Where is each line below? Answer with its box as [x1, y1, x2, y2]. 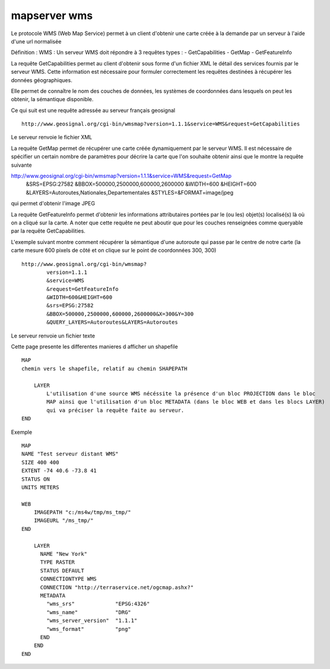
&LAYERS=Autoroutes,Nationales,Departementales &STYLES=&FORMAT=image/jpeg [26, 189, 234, 196]
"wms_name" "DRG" [46, 609, 132, 615]
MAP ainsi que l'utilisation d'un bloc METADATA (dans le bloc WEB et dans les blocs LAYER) [46, 399, 325, 405]
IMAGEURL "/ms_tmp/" [33, 517, 94, 524]
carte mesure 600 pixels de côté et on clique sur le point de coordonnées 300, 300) [11, 247, 217, 254]
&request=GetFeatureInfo [46, 286, 119, 292]
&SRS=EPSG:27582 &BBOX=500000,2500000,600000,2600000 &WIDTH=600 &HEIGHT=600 [26, 180, 257, 187]
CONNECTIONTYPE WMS [40, 576, 97, 583]
